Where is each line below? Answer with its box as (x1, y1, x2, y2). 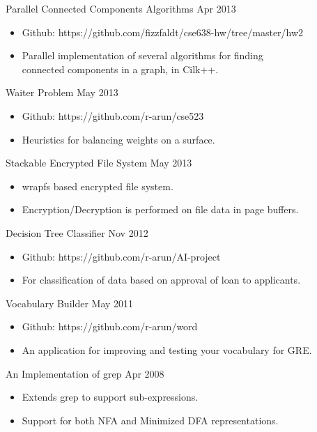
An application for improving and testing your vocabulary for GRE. (22, 342, 312, 357)
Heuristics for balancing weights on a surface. (22, 132, 215, 146)
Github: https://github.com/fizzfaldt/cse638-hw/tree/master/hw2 (22, 24, 304, 39)
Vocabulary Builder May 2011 (6, 295, 134, 310)
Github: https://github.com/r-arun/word (22, 319, 198, 334)
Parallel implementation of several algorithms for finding (22, 48, 263, 63)
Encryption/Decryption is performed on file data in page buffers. (22, 202, 299, 217)
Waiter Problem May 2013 (6, 85, 118, 100)
